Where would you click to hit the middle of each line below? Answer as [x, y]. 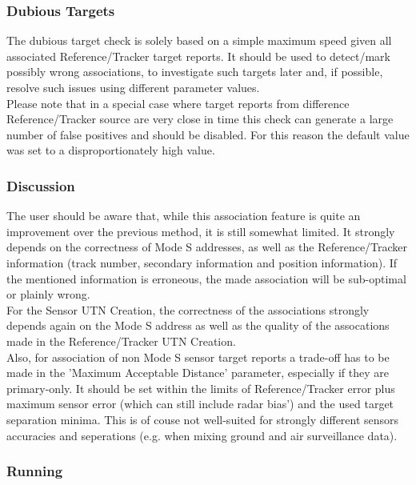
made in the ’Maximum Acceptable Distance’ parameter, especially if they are [198, 373]
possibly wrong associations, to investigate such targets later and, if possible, [195, 72]
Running [35, 471]
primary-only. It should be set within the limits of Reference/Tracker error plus [201, 388]
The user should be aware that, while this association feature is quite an [184, 216]
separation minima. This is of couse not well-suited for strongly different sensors [203, 419]
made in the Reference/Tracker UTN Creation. [121, 341]
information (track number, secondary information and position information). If [202, 262]
